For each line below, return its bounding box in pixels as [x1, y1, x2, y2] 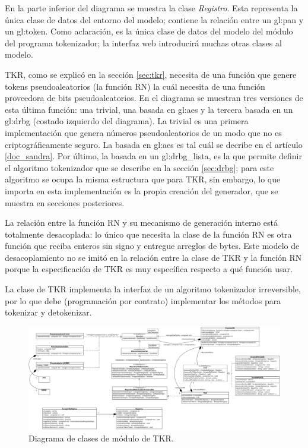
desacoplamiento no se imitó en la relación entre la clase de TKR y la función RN [5, 251, 302, 263]
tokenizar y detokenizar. [5, 306, 92, 318]
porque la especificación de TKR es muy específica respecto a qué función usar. [5, 263, 293, 275]
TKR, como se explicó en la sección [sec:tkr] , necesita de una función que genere [5, 68, 297, 80]
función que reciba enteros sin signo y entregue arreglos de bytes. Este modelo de [5, 239, 300, 252]
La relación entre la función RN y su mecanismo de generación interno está [5, 216, 278, 229]
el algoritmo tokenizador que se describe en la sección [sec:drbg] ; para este [5, 161, 274, 173]
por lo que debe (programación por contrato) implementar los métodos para [5, 294, 281, 307]
